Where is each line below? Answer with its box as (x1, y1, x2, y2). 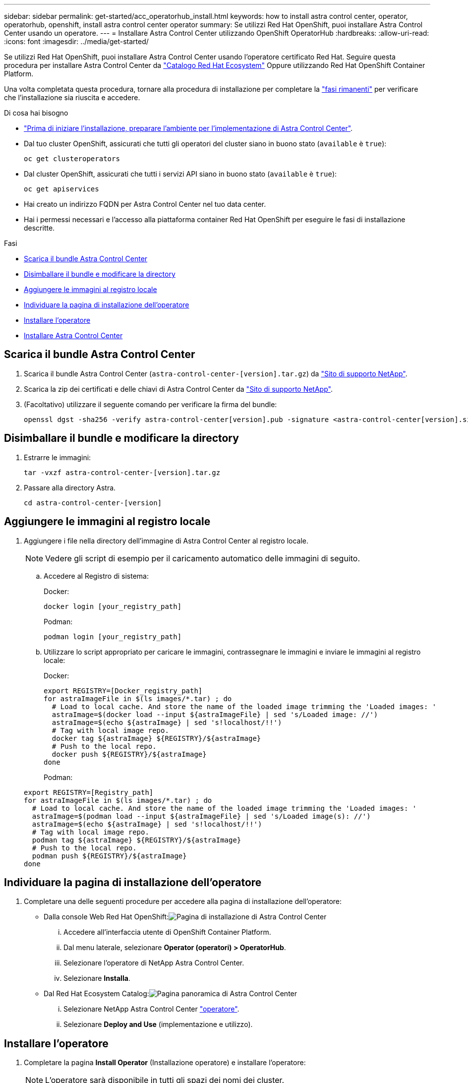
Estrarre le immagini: (24, 453, 91, 462)
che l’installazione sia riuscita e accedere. (4, 93, 140, 102)
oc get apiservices (24, 185, 99, 193)
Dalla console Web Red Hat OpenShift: (44, 912, 169, 921)
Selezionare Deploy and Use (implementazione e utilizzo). (63, 1020, 253, 1029)
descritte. (24, 224, 55, 232)
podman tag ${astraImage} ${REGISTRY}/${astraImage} (32, 836, 241, 844)
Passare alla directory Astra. (24, 483, 116, 492)
